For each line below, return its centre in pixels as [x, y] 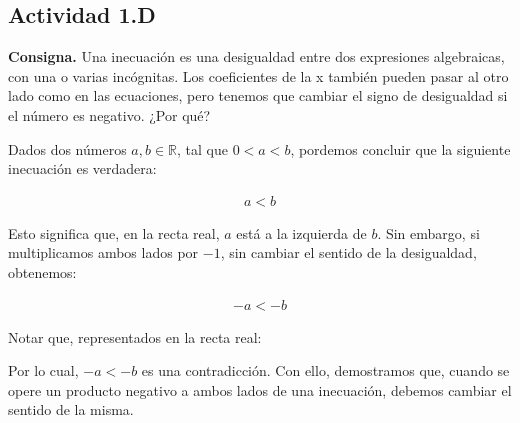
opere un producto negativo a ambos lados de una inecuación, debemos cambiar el [260, 389]
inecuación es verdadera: [82, 168]
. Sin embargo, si [428, 232]
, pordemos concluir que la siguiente [400, 148]
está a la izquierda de [301, 232]
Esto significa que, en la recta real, [114, 232]
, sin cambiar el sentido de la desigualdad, [348, 252]
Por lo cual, [43, 370]
